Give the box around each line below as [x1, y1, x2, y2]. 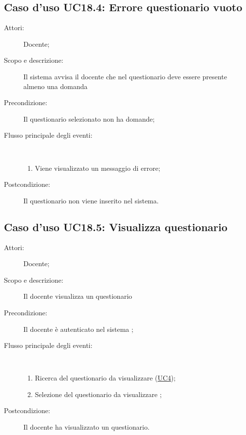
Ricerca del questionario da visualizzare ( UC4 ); [35, 373, 176, 383]
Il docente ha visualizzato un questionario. [23, 422, 150, 432]
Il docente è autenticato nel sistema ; [23, 324, 133, 334]
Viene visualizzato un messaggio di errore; [35, 163, 160, 173]
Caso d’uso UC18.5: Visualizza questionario [4, 219, 227, 234]
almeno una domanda [23, 81, 88, 91]
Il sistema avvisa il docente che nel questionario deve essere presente [23, 71, 227, 81]
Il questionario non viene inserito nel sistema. [23, 195, 159, 205]
